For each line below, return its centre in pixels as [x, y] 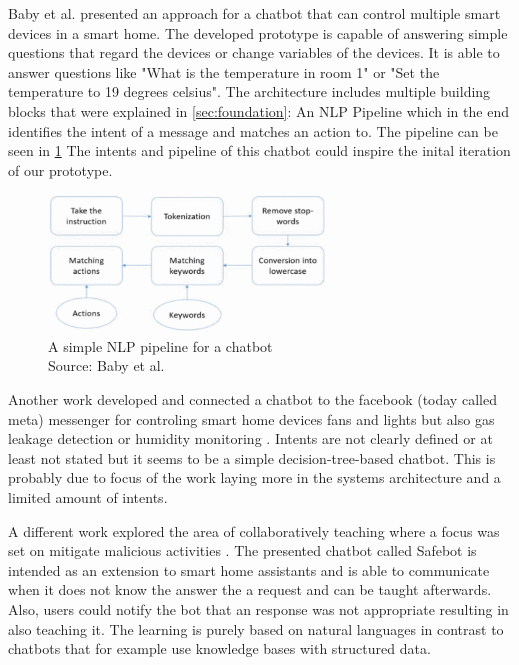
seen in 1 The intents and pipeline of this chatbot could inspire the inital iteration [259, 150]
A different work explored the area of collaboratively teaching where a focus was [254, 530]
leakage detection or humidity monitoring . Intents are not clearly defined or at [250, 438]
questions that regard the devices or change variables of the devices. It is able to [254, 52]
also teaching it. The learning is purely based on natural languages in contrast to [256, 628]
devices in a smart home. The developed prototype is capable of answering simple [258, 32]
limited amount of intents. [88, 497]
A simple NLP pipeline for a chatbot [160, 345]
